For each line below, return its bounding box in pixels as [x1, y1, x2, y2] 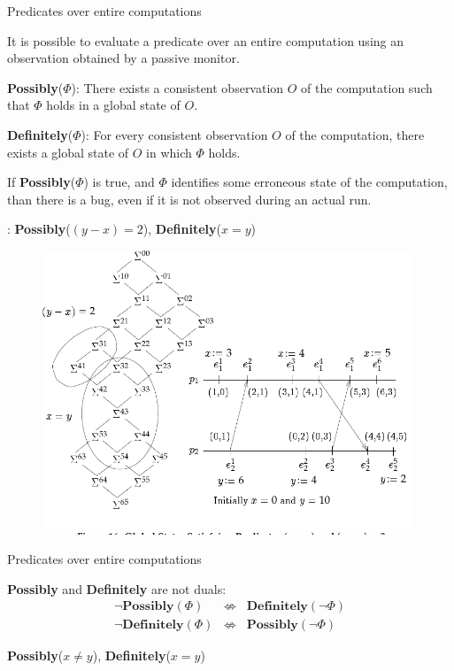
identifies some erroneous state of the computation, [171, 173, 448, 191]
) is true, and [83, 173, 155, 191]
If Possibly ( [7, 173, 76, 191]
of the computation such [301, 78, 433, 96]
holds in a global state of [46, 96, 181, 114]
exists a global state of [7, 143, 129, 161]
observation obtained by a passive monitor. [7, 49, 240, 67]
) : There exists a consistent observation [71, 78, 284, 96]
